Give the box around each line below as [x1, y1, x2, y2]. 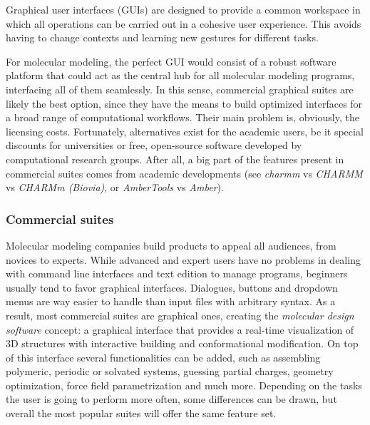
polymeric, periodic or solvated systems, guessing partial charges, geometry [6, 364, 334, 379]
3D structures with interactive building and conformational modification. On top [6, 336, 359, 351]
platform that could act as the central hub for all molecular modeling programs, [6, 68, 355, 83]
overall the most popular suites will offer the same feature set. [6, 406, 277, 421]
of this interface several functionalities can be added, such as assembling [6, 349, 321, 364]
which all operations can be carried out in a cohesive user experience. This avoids [6, 16, 361, 31]
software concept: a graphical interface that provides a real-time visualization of [6, 322, 354, 337]
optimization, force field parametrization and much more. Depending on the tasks [6, 377, 362, 392]
